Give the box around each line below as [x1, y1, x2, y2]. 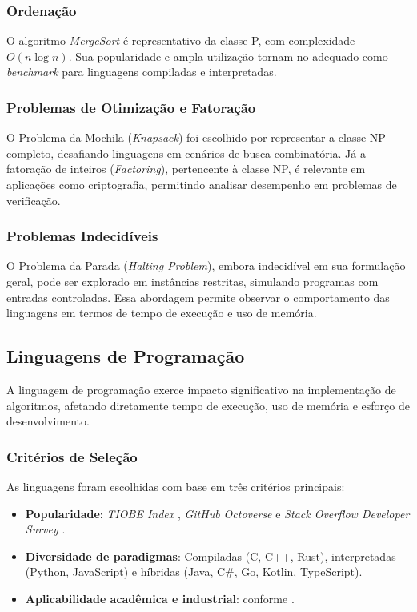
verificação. [6, 191, 61, 208]
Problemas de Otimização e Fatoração [6, 97, 256, 117]
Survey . [25, 521, 66, 538]
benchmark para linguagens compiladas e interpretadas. [6, 63, 277, 80]
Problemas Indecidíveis [6, 226, 158, 246]
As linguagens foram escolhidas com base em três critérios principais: [6, 477, 345, 494]
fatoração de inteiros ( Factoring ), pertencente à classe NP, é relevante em [6, 160, 366, 177]
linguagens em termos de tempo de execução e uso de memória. [6, 304, 317, 321]
